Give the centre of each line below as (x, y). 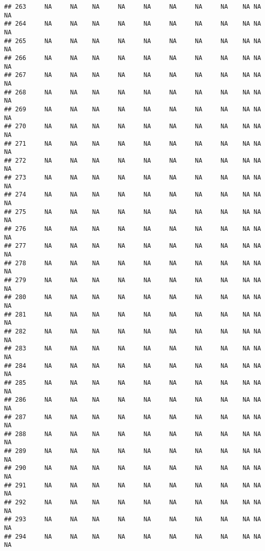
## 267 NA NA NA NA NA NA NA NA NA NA (133, 75)
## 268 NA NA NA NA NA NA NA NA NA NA (133, 92)
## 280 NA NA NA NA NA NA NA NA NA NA (133, 297)
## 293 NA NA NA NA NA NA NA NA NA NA (133, 519)
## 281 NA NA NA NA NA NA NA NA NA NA (133, 314)
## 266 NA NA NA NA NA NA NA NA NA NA (133, 58)
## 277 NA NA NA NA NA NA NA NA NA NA (133, 246)
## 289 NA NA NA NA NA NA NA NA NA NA (133, 451)
